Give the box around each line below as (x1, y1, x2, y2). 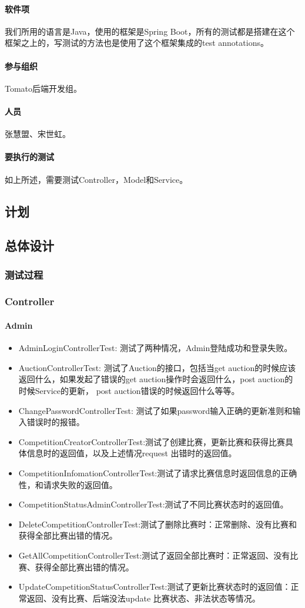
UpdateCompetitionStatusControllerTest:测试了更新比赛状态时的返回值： (18, 580, 291, 593)
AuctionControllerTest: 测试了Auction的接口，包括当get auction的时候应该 (18, 361, 296, 373)
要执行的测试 (5, 151, 54, 163)
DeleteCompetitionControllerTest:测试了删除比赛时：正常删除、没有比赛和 (18, 517, 297, 530)
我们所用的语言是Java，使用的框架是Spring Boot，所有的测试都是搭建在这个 (5, 25, 295, 37)
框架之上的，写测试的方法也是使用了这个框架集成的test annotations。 (5, 36, 269, 49)
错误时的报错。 (26, 416, 85, 428)
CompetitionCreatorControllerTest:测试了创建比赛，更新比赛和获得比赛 (18, 435, 286, 447)
